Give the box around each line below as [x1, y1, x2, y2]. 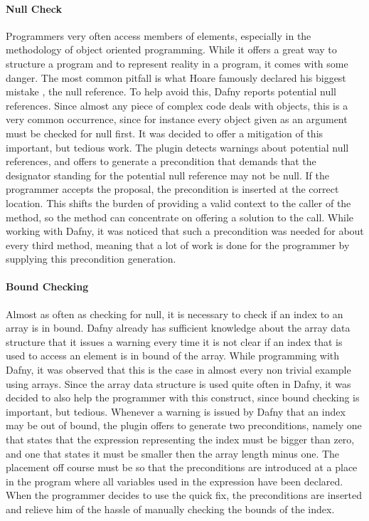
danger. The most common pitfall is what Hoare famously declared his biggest [6, 70, 346, 85]
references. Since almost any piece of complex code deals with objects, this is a [6, 98, 348, 112]
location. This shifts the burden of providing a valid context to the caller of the [6, 195, 351, 210]
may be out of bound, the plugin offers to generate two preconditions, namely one [6, 418, 362, 433]
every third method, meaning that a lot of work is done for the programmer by [6, 237, 350, 252]
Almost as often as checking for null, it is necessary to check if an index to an [6, 306, 343, 321]
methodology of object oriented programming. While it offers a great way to [6, 42, 337, 57]
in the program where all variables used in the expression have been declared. [6, 473, 343, 488]
